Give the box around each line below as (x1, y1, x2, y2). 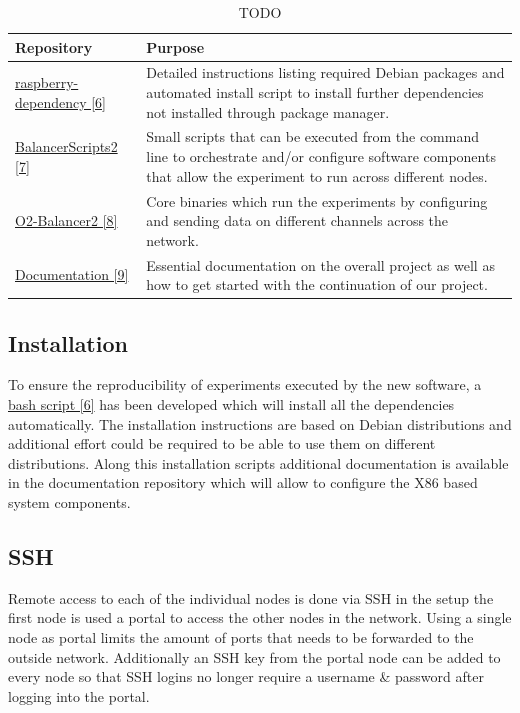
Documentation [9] (15, 264, 129, 285)
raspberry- (15, 72, 79, 93)
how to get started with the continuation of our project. (146, 274, 488, 295)
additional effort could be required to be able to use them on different (8, 433, 436, 454)
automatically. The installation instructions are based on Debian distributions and (8, 413, 512, 434)
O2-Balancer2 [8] (15, 210, 118, 231)
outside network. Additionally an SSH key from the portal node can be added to (8, 646, 501, 667)
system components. (8, 491, 131, 512)
